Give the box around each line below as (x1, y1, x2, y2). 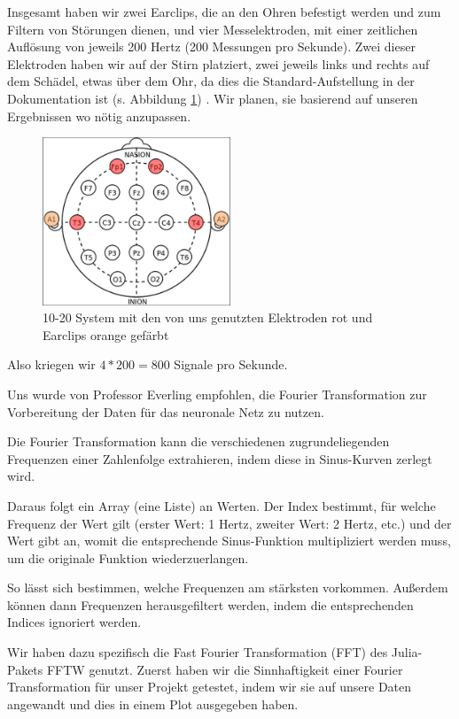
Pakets (7, 660, 43, 678)
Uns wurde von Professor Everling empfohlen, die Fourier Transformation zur (7, 384, 427, 403)
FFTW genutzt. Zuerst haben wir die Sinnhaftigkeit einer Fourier (46, 660, 403, 678)
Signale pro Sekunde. (174, 355, 288, 374)
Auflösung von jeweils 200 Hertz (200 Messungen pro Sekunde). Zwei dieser (7, 37, 416, 56)
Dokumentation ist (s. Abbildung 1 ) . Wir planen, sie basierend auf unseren (7, 89, 418, 107)
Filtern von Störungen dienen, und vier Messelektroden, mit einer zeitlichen (7, 19, 418, 38)
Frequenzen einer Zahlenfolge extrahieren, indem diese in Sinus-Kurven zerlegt (7, 449, 432, 468)
